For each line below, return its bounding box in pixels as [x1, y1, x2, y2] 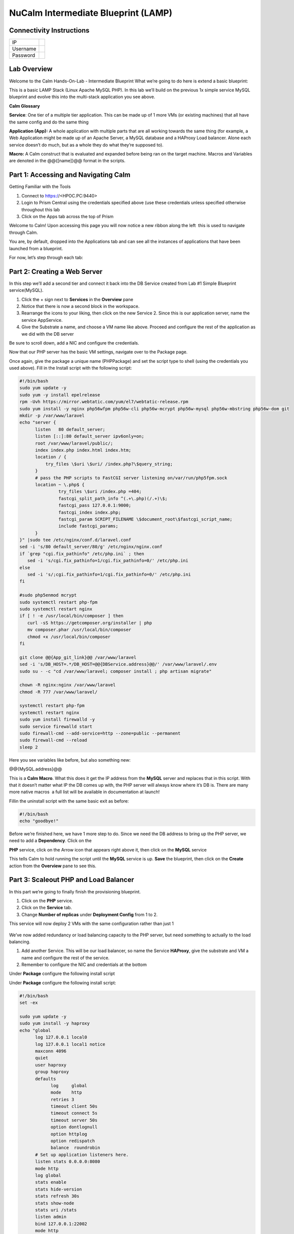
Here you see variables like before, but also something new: [9, 757, 131, 763]
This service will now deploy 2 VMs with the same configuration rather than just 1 [9, 921, 174, 926]
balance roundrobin [50, 1145, 100, 1151]
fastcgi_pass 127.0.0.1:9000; [58, 502, 131, 508]
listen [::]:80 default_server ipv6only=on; [35, 433, 145, 439]
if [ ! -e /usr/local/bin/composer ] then [19, 613, 124, 619]
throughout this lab [21, 206, 60, 212]
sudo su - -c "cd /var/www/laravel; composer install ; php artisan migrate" [19, 668, 212, 674]
